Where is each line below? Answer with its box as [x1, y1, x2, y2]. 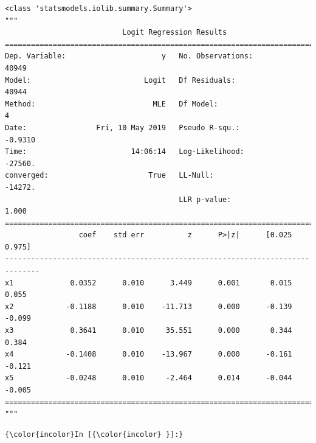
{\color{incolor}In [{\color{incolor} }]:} [5, 430, 184, 439]
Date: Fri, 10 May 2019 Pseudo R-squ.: [5, 123, 240, 132]
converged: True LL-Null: [5, 171, 214, 180]
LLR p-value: [179, 195, 232, 204]
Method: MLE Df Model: [5, 99, 218, 108]
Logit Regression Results [122, 28, 227, 37]
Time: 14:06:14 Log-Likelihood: [5, 147, 244, 156]
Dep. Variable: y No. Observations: [5, 52, 253, 61]
